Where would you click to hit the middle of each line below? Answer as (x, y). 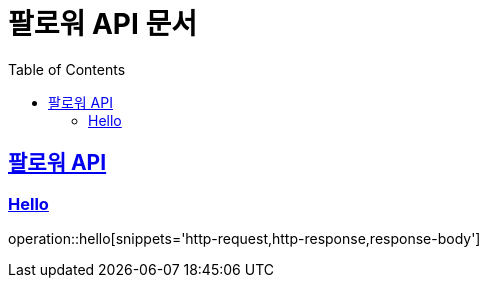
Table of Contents (67, 69)
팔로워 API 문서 (102, 24)
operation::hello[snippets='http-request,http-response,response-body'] (244, 238)
